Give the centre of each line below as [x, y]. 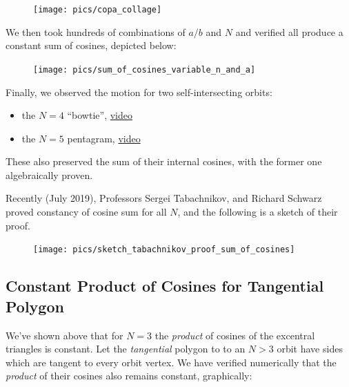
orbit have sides [310, 349]
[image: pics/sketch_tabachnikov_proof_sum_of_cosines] [164, 250]
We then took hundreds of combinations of [96, 31]
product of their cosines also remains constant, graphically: [129, 376]
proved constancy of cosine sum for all [86, 212]
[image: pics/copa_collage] [98, 10]
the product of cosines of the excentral [235, 335]
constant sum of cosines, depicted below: [91, 45]
